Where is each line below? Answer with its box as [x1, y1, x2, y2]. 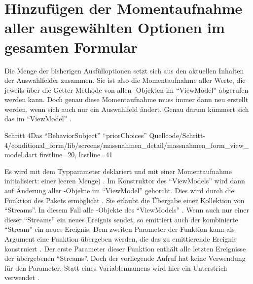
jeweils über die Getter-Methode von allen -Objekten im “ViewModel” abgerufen [4, 84, 249, 95]
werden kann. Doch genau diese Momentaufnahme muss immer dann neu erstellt [4, 94, 249, 105]
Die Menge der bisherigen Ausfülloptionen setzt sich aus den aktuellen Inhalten [4, 65, 244, 75]
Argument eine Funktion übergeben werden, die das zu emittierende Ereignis [4, 234, 237, 244]
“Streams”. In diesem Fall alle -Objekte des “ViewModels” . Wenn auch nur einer [4, 205, 250, 215]
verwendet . [4, 272, 39, 283]
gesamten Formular [4, 36, 138, 57]
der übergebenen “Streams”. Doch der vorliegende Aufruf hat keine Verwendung [4, 253, 246, 263]
